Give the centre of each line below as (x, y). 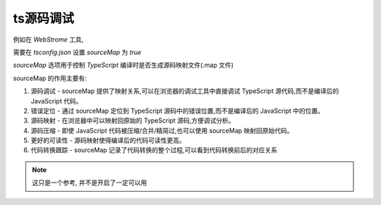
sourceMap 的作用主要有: (50, 78)
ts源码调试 (43, 18)
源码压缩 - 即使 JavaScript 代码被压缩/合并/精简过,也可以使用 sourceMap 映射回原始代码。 (162, 130)
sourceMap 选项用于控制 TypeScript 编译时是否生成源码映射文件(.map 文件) (123, 65)
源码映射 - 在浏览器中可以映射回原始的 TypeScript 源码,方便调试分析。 (133, 120)
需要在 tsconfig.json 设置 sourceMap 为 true (77, 52)
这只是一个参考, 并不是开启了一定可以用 (90, 182)
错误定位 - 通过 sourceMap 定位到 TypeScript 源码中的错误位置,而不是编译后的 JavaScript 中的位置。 (177, 111)
